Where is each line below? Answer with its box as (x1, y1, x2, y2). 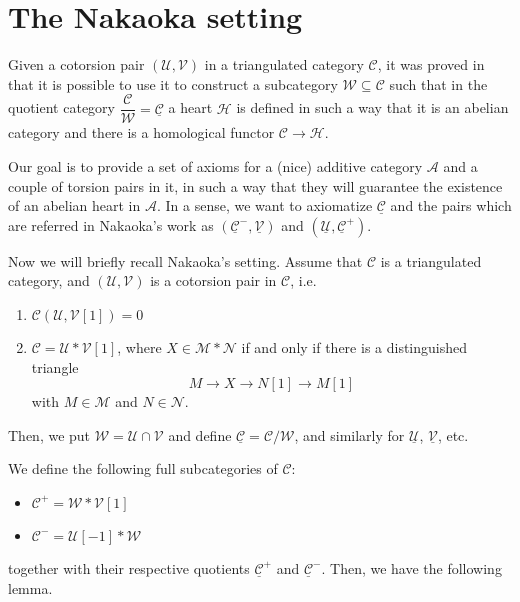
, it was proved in (377, 54, 485, 75)
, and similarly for (294, 424, 405, 445)
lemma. (8, 577, 53, 598)
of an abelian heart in (8, 195, 141, 216)
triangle (31, 356, 79, 377)
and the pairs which (390, 195, 512, 216)
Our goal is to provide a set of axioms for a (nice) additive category (8, 155, 423, 176)
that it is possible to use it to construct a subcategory (8, 73, 338, 94)
